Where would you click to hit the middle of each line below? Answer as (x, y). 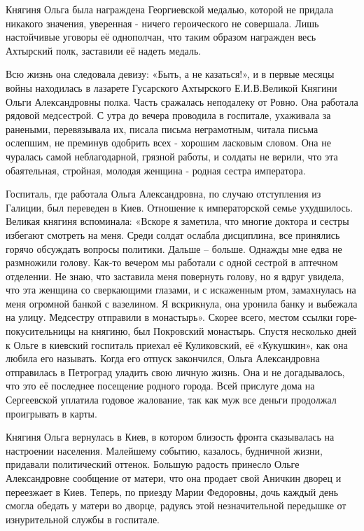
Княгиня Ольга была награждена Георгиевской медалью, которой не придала (170, 9)
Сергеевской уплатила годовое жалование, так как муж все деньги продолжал (171, 400)
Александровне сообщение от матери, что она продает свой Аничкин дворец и (174, 478)
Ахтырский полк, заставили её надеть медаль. (104, 50)
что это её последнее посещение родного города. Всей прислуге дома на (160, 386)
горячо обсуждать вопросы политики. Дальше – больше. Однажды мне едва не (174, 248)
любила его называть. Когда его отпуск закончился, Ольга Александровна (163, 358)
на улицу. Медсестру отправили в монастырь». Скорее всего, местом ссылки (169, 317)
